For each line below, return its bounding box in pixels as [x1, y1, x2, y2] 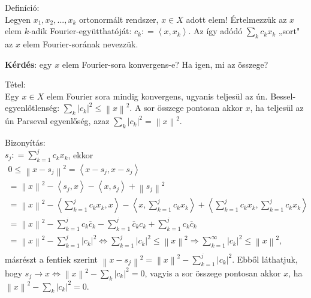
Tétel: [5, 78, 26, 91]
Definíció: [5, 1, 40, 13]
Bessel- [270, 89, 296, 102]
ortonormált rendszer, [79, 13, 159, 25]
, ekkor [68, 148, 93, 161]
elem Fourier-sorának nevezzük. [23, 37, 138, 50]
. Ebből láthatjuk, [232, 252, 298, 265]
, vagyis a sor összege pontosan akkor [144, 266, 281, 279]
